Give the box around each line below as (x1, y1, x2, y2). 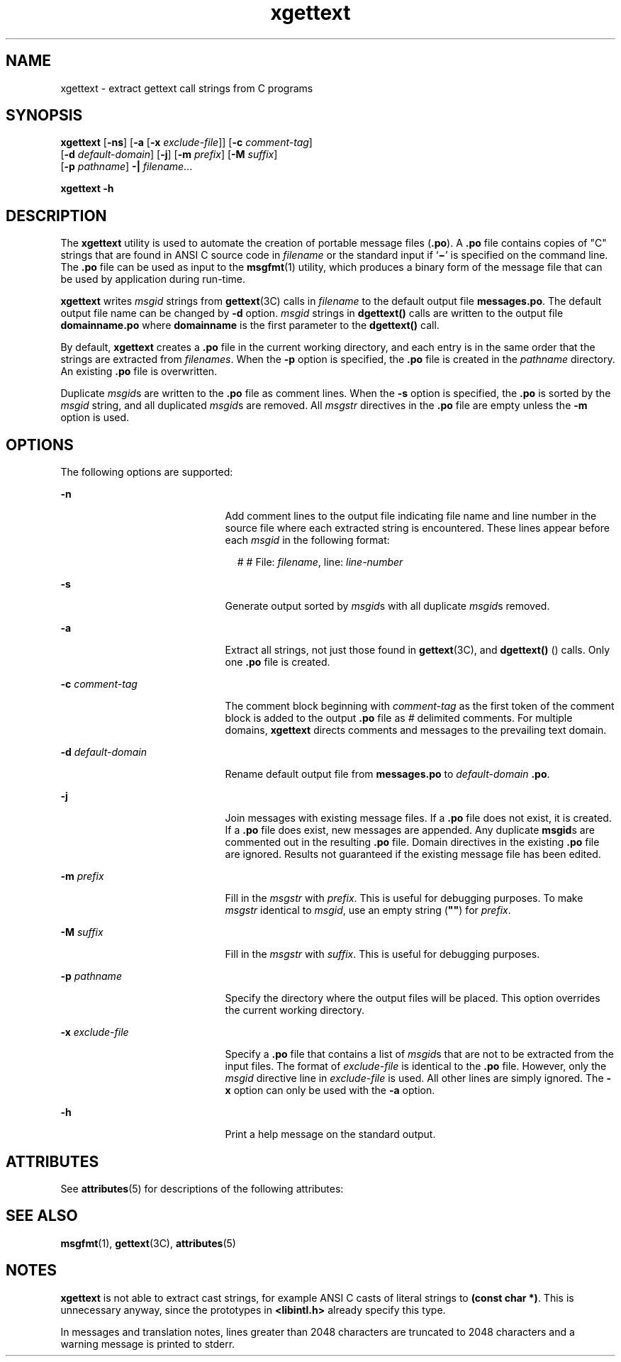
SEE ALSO (6, 1207, 78, 1225)
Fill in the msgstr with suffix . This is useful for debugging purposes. (225, 948, 540, 961)
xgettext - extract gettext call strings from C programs (60, 82, 313, 94)
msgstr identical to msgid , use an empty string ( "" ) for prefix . (225, 904, 511, 917)
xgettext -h (60, 182, 114, 195)
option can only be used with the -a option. (233, 1084, 435, 1097)
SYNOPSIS (6, 106, 83, 125)
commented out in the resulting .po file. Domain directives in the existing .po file (225, 836, 600, 849)
